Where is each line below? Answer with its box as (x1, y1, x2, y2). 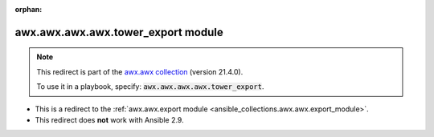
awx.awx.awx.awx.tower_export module (14, 25, 224, 39)
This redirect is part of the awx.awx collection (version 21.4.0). (36, 66, 244, 76)
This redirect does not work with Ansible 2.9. (35, 115, 184, 124)
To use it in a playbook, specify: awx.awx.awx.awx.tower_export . (36, 82, 264, 91)
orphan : (14, 5, 43, 14)
